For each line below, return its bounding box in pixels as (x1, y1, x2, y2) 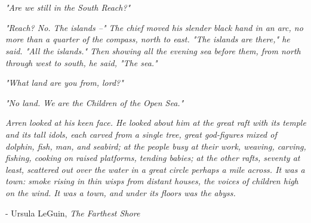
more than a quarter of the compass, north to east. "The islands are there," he (5, 33, 290, 45)
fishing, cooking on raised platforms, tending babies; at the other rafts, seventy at (5, 151, 300, 164)
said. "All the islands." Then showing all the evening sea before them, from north (5, 44, 301, 57)
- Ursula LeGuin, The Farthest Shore (5, 206, 140, 219)
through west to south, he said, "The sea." (5, 56, 158, 69)
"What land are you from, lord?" (5, 76, 124, 89)
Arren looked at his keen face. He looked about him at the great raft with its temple (5, 116, 306, 129)
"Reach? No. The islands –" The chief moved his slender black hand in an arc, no (5, 21, 303, 33)
